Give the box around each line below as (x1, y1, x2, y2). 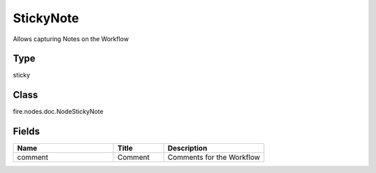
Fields (13, 126, 40, 138)
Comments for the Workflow (167, 153, 260, 163)
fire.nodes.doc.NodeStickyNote (13, 108, 104, 116)
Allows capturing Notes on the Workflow (13, 35, 129, 43)
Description (167, 143, 207, 153)
